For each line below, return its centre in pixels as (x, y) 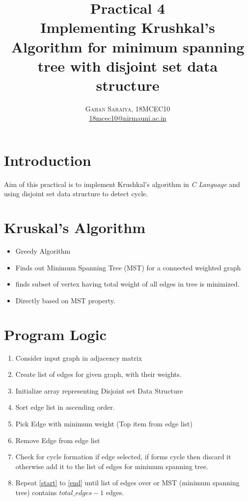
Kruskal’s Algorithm (75, 227)
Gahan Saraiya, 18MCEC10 (128, 108)
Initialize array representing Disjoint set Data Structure (99, 390)
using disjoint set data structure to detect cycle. (76, 194)
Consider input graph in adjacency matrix (79, 357)
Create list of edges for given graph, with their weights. (98, 374)
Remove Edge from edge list (58, 440)
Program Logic (55, 334)
